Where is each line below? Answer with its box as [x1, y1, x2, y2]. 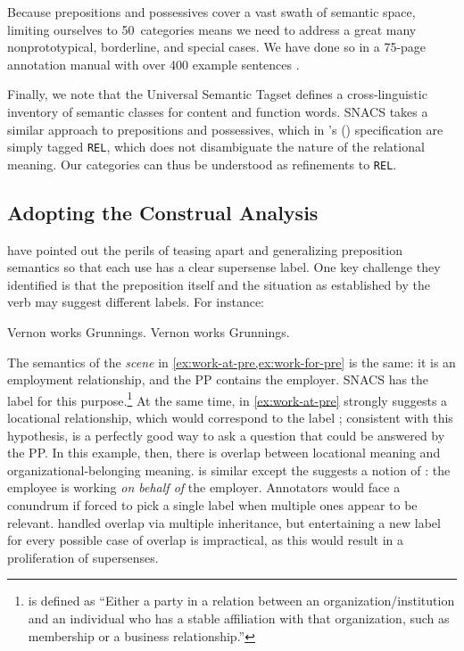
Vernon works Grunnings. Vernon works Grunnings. [7, 323, 290, 342]
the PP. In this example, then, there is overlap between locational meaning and [7, 443, 441, 462]
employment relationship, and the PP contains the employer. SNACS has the [7, 370, 429, 389]
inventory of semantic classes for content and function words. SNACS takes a [7, 102, 428, 120]
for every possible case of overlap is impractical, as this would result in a [7, 531, 404, 549]
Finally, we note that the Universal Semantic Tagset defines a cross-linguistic [7, 85, 427, 103]
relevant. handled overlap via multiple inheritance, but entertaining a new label [7, 513, 441, 532]
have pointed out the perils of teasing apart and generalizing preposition [7, 240, 402, 259]
